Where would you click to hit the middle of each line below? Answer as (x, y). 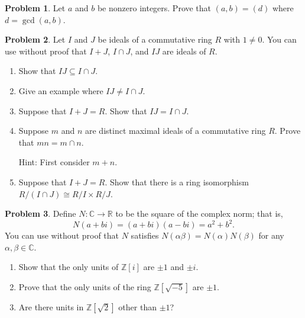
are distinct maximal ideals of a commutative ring (175, 131)
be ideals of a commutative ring (155, 39)
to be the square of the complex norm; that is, (199, 213)
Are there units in (51, 307)
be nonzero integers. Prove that (154, 8)
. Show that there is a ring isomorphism (177, 182)
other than (137, 307)
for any (271, 235)
